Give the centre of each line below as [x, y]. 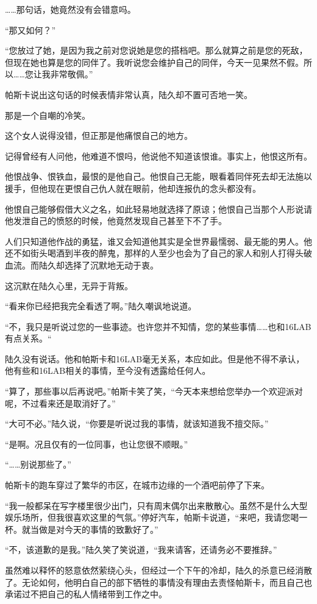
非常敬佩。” [72, 74]
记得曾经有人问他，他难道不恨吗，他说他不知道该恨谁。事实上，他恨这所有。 [158, 156]
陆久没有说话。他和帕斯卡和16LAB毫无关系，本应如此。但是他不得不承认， [155, 358]
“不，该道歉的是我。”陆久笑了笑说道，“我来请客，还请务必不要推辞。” [141, 550]
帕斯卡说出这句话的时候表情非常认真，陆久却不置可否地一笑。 [129, 94]
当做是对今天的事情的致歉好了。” [94, 529]
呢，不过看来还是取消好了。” [60, 403]
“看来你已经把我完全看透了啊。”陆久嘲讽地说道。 [101, 306]
